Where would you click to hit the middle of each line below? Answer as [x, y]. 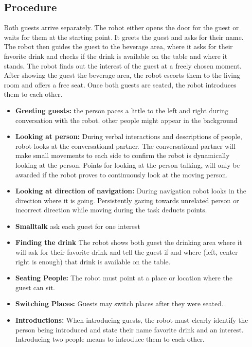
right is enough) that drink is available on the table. [93, 261]
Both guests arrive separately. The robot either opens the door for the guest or [121, 27]
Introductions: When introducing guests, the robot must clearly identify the [132, 320]
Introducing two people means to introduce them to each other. [110, 339]
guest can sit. [35, 287]
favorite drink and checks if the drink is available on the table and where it [116, 56]
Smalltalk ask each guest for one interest [78, 226]
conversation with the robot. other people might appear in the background [126, 120]
